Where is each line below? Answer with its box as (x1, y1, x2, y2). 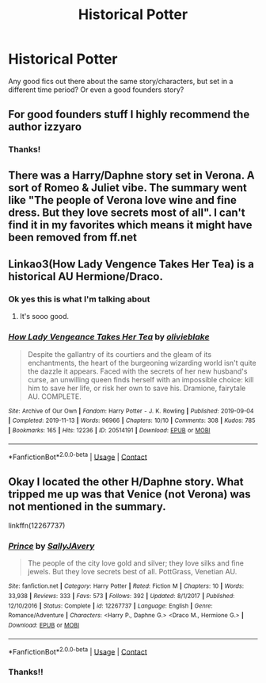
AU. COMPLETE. (27, 391, 82, 401)
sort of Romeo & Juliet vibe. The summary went (8, 181, 248, 194)
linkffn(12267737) (8, 521, 66, 531)
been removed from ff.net (8, 230, 137, 244)
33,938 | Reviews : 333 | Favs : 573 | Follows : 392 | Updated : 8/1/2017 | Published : (8, 593, 235, 601)
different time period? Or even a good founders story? (8, 85, 184, 94)
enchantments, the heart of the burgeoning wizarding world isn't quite (27, 358, 256, 367)
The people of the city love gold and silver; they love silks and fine (27, 558, 244, 568)
